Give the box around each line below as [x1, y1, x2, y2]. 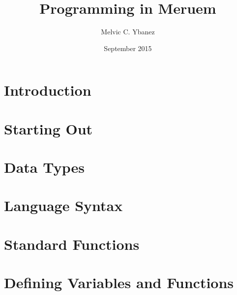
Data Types [4, 157, 85, 177]
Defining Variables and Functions [4, 272, 234, 293]
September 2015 [104, 43, 152, 53]
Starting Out [4, 118, 93, 138]
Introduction [4, 80, 91, 100]
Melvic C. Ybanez [101, 27, 155, 37]
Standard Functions [4, 234, 140, 254]
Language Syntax [4, 195, 123, 215]
